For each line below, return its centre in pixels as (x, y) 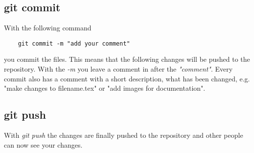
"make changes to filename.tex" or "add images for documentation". (105, 88)
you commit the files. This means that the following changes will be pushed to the (127, 59)
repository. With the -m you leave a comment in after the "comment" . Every (118, 69)
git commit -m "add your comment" (74, 43)
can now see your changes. (43, 144)
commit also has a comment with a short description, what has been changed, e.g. (127, 78)
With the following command (48, 28)
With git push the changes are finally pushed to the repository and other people (124, 135)
